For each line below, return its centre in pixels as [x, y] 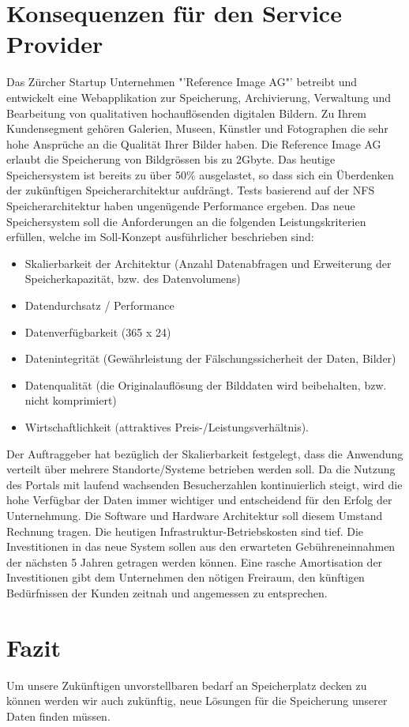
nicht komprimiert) [71, 400]
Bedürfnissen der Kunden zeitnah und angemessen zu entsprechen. [167, 592]
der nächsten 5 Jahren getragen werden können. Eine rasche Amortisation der [195, 561]
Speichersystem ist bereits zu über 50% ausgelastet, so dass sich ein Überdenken [200, 174]
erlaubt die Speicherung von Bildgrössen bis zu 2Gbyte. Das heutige [171, 159]
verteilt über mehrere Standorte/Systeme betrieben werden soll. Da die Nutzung [201, 469]
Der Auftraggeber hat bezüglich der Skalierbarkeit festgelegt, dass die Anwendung [205, 453]
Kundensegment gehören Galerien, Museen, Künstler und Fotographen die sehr [197, 128]
